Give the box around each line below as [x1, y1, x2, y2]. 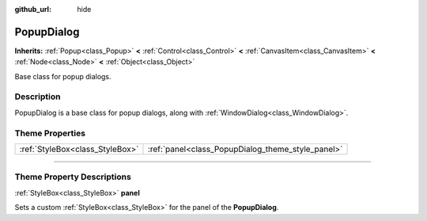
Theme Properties [14, 128, 86, 139]
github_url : [14, 5, 51, 13]
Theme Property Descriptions [14, 171, 132, 182]
